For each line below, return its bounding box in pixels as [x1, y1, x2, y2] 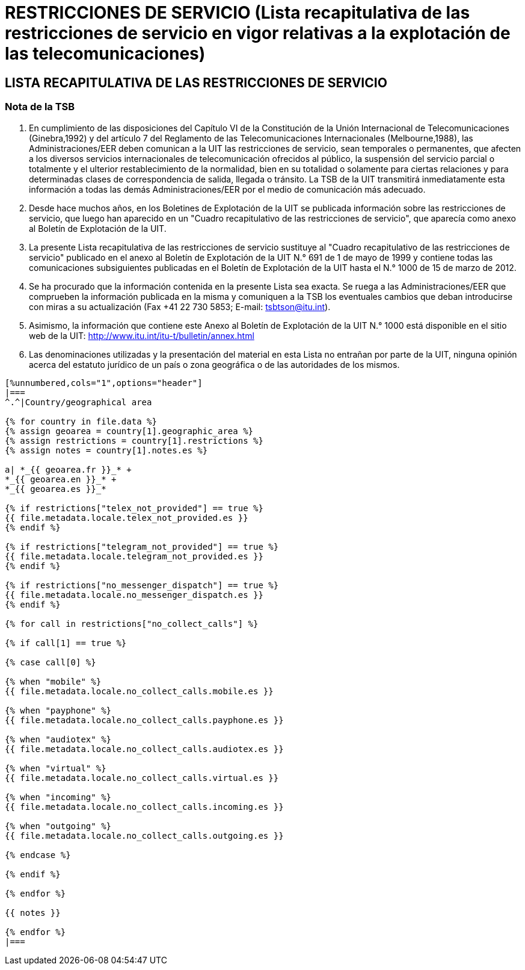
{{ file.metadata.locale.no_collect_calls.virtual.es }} [5, 773, 279, 783]
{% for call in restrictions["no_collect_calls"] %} [5, 618, 259, 629]
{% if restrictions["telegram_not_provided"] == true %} [5, 541, 279, 552]
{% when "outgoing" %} [5, 821, 112, 831]
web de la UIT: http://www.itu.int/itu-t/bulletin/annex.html [29, 330, 254, 341]
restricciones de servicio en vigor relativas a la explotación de [5, 23, 511, 43]
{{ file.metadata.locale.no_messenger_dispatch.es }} [5, 589, 263, 600]
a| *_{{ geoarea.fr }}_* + [5, 464, 132, 474]
